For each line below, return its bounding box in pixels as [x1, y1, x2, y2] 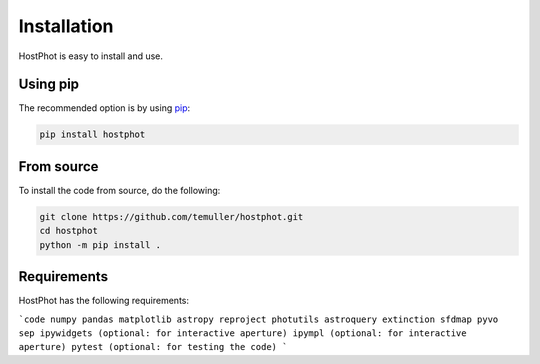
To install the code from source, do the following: [18, 184, 221, 196]
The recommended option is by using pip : [18, 102, 191, 114]
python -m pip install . [39, 239, 162, 250]
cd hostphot [39, 225, 99, 237]
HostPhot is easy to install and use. [18, 50, 164, 62]
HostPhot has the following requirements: [18, 295, 190, 307]
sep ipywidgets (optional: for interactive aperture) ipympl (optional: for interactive [18, 327, 467, 339]
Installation [18, 15, 114, 37]
